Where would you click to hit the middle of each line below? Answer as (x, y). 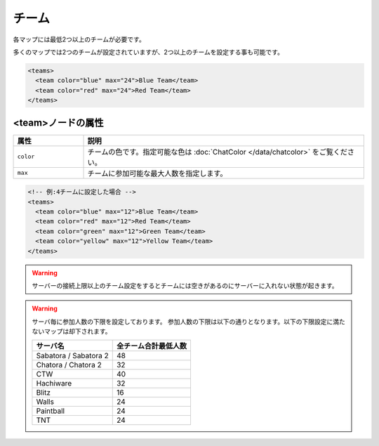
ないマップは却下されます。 (72, 332)
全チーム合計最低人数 (152, 346)
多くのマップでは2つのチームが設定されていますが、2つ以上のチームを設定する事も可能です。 (148, 52)
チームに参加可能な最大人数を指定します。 (157, 173)
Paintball (51, 411)
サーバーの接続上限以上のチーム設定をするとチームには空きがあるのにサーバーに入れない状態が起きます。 (185, 285)
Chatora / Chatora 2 (69, 365)
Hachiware (54, 383)
